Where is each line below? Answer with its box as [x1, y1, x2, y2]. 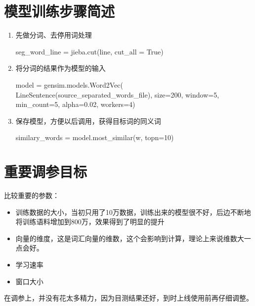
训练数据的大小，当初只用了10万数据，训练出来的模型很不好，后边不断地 [15, 206, 251, 217]
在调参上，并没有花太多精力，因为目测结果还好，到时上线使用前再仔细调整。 [4, 293, 253, 303]
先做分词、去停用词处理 [15, 30, 92, 40]
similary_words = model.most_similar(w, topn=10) [15, 132, 174, 143]
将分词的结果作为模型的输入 [15, 63, 106, 73]
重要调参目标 [4, 161, 87, 182]
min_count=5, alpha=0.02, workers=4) [15, 99, 135, 109]
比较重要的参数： [4, 190, 59, 200]
